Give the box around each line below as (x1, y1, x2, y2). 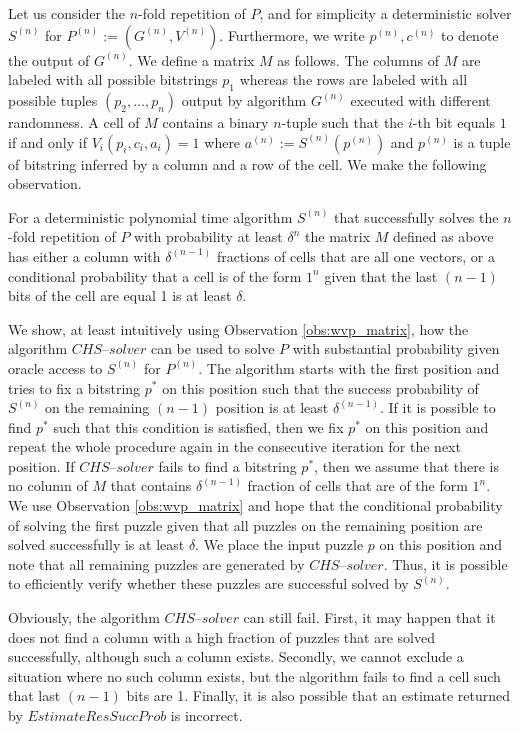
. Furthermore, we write (219, 24, 365, 45)
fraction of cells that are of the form (247, 475, 468, 496)
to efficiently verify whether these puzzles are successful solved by (8, 573, 409, 594)
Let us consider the (8, 3, 126, 23)
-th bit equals (412, 111, 495, 132)
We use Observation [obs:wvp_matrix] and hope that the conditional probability (8, 495, 503, 516)
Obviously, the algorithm (8, 607, 160, 628)
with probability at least (134, 226, 283, 247)
